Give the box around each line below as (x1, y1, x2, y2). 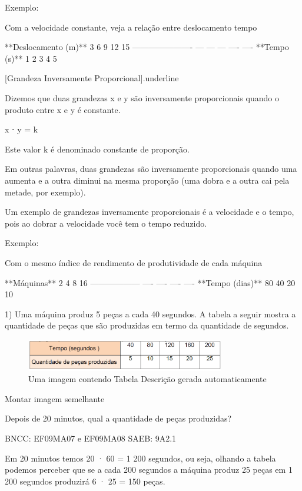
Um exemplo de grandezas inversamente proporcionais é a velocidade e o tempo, (5, 205, 294, 218)
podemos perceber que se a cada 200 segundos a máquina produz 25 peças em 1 (5, 463, 293, 476)
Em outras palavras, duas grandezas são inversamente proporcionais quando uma (5, 162, 297, 175)
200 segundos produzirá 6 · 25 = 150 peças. (5, 475, 165, 487)
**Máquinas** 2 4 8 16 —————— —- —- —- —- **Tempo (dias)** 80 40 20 (5, 276, 296, 288)
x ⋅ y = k (5, 123, 38, 135)
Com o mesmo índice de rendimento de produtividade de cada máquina (5, 256, 263, 268)
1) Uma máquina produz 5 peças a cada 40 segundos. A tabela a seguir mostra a (5, 307, 296, 320)
